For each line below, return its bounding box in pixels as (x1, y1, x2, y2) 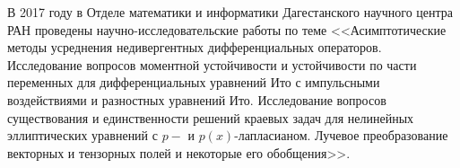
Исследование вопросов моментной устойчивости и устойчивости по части (7, 55, 417, 74)
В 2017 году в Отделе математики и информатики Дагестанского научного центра (7, 3, 453, 21)
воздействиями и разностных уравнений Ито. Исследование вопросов (7, 90, 386, 109)
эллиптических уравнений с (7, 126, 158, 145)
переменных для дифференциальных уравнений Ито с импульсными (7, 73, 380, 92)
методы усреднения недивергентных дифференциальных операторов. (7, 38, 382, 57)
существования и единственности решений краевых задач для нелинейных (7, 108, 414, 127)
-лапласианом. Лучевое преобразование (234, 126, 448, 145)
